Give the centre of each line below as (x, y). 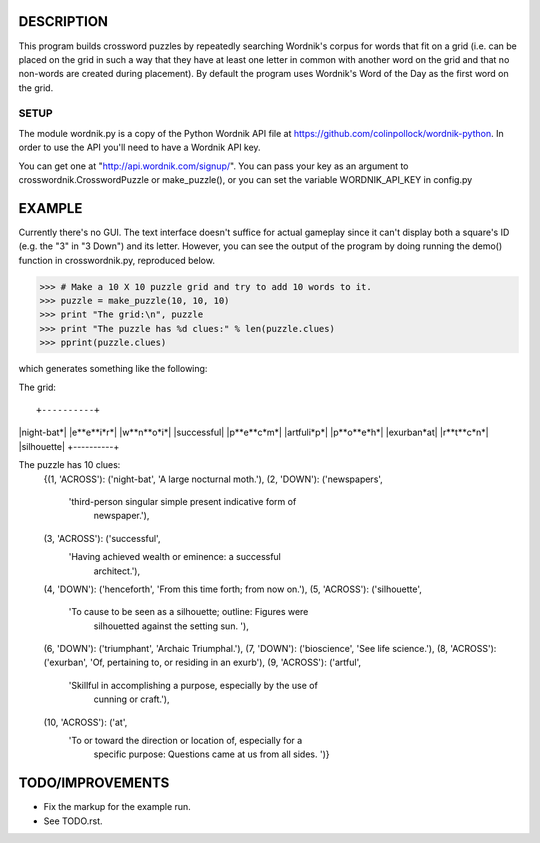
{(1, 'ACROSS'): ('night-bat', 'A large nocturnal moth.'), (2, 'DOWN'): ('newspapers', (213, 479)
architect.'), (116, 571)
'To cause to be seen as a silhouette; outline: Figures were (188, 612)
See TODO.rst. (73, 821)
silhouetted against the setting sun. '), (171, 626)
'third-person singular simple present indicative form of (182, 501)
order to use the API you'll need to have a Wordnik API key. (139, 147)
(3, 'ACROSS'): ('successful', (102, 538)
